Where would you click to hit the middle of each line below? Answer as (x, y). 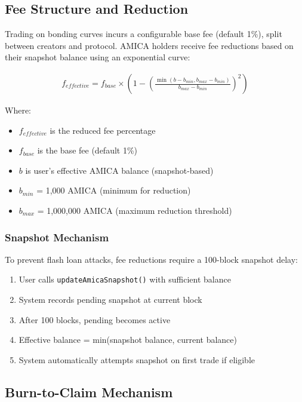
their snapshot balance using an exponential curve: (98, 57)
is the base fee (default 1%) (87, 150)
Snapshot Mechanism (57, 237)
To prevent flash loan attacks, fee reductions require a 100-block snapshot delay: (151, 259)
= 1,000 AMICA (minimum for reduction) (114, 190)
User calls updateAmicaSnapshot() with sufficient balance (125, 279)
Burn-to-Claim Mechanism (89, 392)
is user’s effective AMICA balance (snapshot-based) (119, 170)
